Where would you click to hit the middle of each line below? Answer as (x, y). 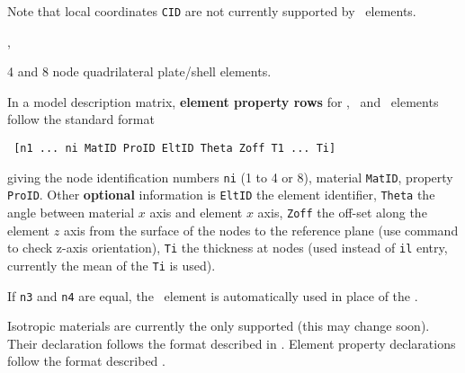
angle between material (71, 212)
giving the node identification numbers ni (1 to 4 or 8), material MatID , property (230, 177)
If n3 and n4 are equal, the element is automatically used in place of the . (213, 295)
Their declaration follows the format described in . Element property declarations (232, 343)
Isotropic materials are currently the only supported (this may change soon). (219, 326)
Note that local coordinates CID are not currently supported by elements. (212, 11)
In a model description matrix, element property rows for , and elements (223, 101)
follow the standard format (81, 119)
